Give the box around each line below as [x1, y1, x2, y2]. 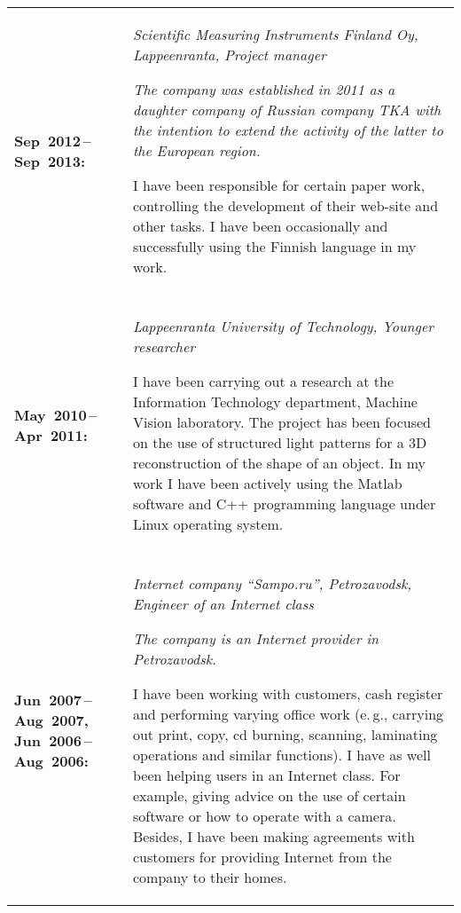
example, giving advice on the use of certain [132, 785, 406, 806]
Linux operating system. [132, 514, 284, 534]
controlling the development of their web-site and [132, 195, 439, 216]
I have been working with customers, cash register [132, 683, 443, 704]
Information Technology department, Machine [132, 391, 418, 412]
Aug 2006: [14, 751, 89, 771]
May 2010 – [14, 405, 98, 425]
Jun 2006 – [14, 730, 92, 751]
